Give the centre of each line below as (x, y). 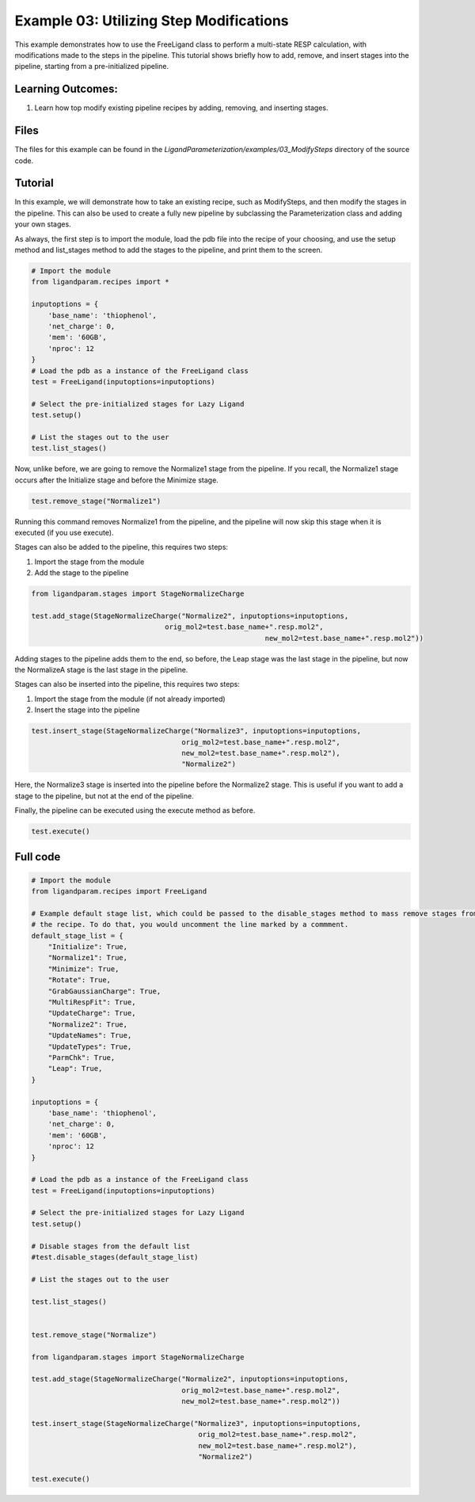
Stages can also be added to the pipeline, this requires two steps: (122, 547)
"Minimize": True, (84, 969)
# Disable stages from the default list (110, 1246)
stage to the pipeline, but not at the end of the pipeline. (104, 795)
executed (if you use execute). (64, 532)
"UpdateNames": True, (90, 1035)
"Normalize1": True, (88, 958)
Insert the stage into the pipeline (87, 710)
